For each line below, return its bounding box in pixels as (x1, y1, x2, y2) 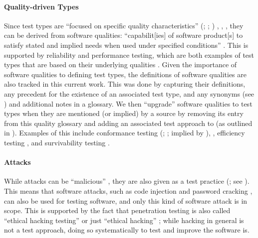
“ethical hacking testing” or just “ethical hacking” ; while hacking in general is (4, 215, 244, 225)
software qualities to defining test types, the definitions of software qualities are (4, 69, 247, 79)
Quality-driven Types (4, 1, 79, 11)
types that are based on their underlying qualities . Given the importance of (4, 59, 237, 70)
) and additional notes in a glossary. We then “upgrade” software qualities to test (4, 98, 253, 109)
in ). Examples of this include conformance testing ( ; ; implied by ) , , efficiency (4, 127, 245, 138)
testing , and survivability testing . (4, 137, 110, 147)
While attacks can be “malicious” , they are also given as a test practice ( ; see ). (4, 176, 250, 186)
